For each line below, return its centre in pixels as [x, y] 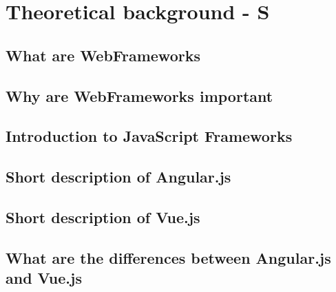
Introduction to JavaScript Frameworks [149, 136]
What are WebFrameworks [103, 55]
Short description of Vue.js [103, 217]
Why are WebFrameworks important [139, 95]
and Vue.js [44, 278]
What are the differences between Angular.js [168, 257]
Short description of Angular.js [118, 177]
